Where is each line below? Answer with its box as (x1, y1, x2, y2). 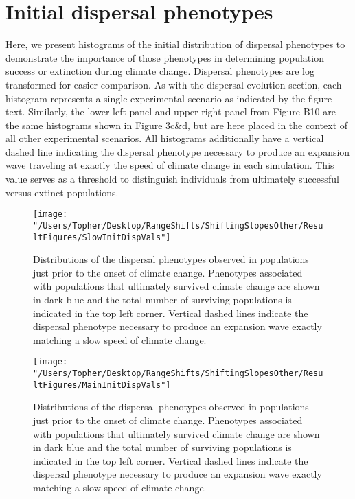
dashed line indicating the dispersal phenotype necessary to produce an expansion (5, 144, 350, 159)
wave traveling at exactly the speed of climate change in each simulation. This (5, 158, 334, 172)
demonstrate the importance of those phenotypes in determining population (5, 50, 324, 65)
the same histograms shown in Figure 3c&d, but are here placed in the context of (5, 117, 348, 132)
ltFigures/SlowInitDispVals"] (33, 232, 171, 242)
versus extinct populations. (5, 185, 119, 199)
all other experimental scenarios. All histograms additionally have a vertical (5, 131, 324, 146)
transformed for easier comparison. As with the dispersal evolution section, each (5, 77, 342, 91)
